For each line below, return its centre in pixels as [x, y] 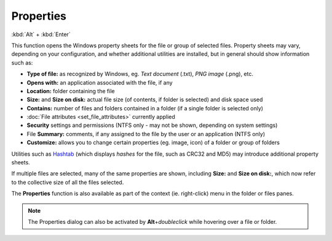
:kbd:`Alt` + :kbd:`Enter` [41, 34]
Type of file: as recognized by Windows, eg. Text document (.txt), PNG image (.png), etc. [140, 74]
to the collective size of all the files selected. [68, 182]
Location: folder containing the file [71, 91]
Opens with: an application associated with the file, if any [100, 82]
